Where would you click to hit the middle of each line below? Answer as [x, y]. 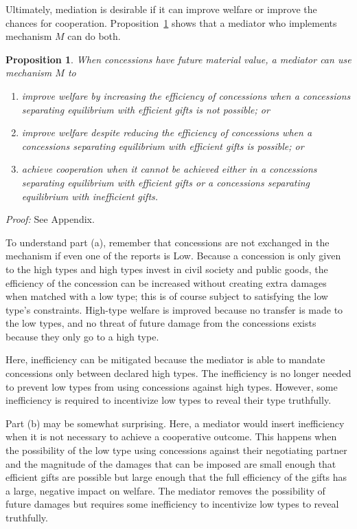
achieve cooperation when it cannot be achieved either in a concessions [169, 169]
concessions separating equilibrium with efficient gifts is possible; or [163, 145]
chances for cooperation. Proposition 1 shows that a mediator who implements [171, 22]
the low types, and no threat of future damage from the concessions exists [161, 323]
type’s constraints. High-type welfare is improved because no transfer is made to [174, 309]
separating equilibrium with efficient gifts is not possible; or [146, 109]
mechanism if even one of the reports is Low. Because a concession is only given [173, 256]
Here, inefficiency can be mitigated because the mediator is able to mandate [165, 359]
